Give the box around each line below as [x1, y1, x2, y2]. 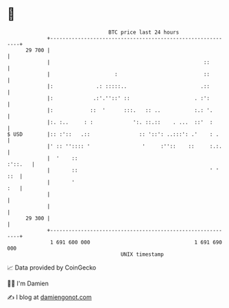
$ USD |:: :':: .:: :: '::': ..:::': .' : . [7, 130, 219, 138]
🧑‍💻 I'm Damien [7, 279, 49, 287]
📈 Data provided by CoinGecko [7, 263, 97, 272]
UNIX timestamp [120, 250, 165, 258]
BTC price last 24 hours [108, 29, 180, 36]
